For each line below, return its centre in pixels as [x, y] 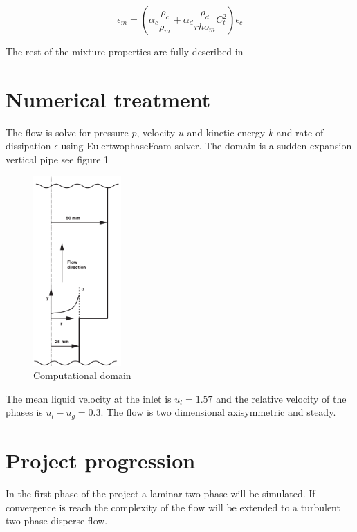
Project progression [101, 460]
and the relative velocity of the [281, 398]
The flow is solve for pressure [67, 132]
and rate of [300, 132]
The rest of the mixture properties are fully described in [125, 51]
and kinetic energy [226, 132]
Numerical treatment [108, 99]
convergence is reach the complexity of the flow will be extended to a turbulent [173, 507]
